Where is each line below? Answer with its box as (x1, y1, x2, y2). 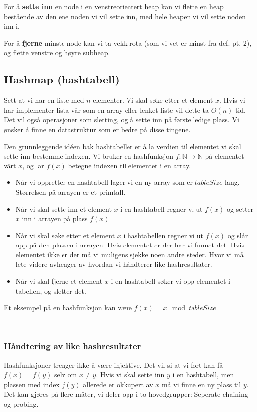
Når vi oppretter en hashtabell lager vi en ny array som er (15, 177, 193, 187)
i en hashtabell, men (172, 369, 234, 380)
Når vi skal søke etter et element (15, 230, 115, 240)
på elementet (205, 151, 244, 161)
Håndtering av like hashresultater (4, 340, 141, 352)
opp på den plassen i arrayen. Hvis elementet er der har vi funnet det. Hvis (15, 240, 244, 250)
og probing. (4, 399, 39, 409)
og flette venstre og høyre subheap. (4, 47, 110, 58)
